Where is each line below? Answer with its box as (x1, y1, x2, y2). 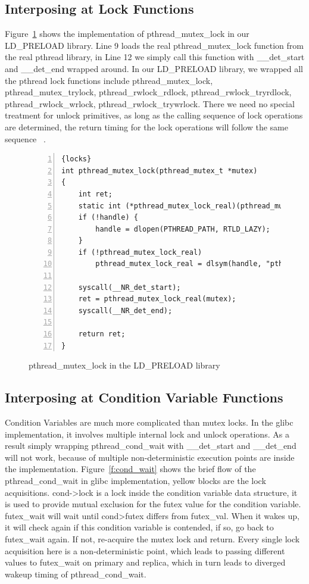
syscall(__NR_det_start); (78, 283, 181, 292)
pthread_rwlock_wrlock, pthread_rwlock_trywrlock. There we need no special (5, 97, 295, 110)
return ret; (78, 330, 126, 339)
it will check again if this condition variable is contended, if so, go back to (5, 521, 274, 533)
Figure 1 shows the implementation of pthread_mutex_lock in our (5, 27, 249, 40)
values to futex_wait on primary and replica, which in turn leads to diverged (5, 556, 286, 569)
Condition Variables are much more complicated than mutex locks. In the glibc (5, 416, 294, 429)
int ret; (78, 189, 113, 198)
